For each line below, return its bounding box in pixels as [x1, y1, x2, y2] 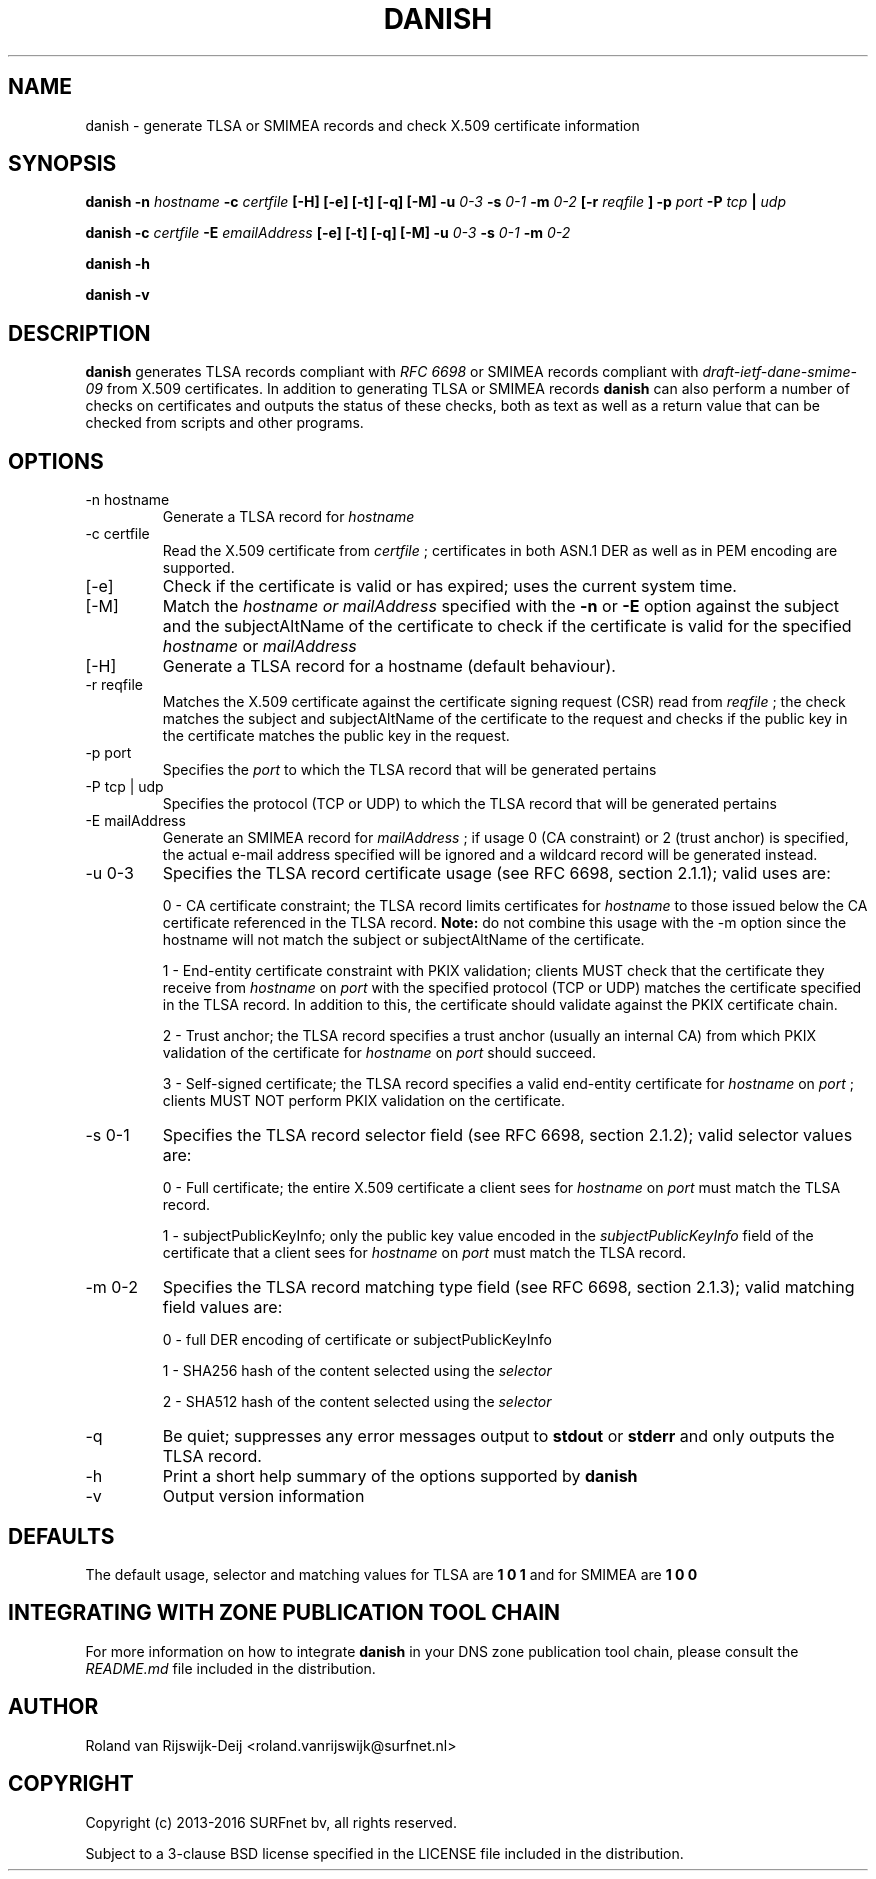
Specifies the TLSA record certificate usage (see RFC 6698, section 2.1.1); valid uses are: [162, 863, 831, 884]
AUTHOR [8, 1694, 99, 1720]
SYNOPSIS [8, 151, 117, 177]
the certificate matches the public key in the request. [162, 727, 510, 745]
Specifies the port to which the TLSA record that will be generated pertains [162, 761, 657, 779]
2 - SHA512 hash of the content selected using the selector [162, 1393, 552, 1411]
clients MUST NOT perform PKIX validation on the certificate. [162, 1092, 566, 1110]
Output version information [162, 1486, 365, 1507]
